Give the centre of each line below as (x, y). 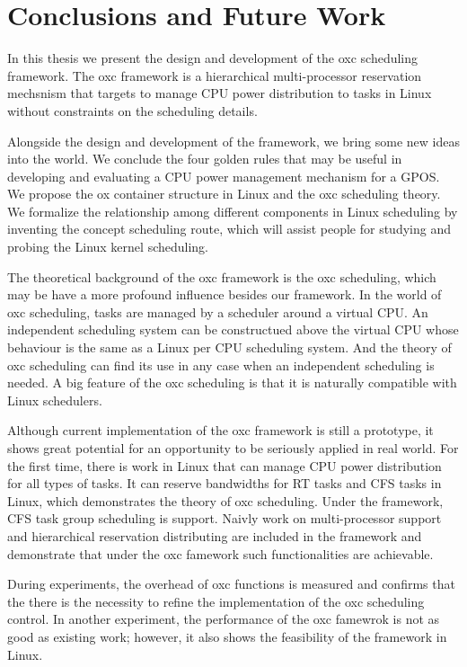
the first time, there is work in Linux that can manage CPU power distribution (225, 465)
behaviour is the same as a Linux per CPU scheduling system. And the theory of (229, 347)
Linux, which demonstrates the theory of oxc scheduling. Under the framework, (225, 500)
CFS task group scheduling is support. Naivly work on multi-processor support (225, 518)
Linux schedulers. (55, 400)
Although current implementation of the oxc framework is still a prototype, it (220, 430)
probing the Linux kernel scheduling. (108, 247)
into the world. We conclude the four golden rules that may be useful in (205, 159)
